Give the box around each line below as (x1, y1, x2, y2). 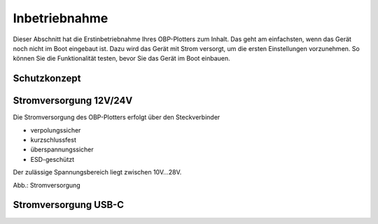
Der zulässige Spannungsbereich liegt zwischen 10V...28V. (13, 168, 182, 177)
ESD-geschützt (30, 155, 75, 163)
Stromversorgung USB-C (13, 199, 125, 211)
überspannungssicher (30, 145, 94, 154)
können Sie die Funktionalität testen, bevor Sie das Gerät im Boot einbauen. (13, 54, 230, 63)
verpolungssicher (30, 126, 81, 134)
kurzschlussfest (30, 136, 76, 144)
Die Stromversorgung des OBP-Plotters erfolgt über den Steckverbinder (13, 113, 220, 121)
